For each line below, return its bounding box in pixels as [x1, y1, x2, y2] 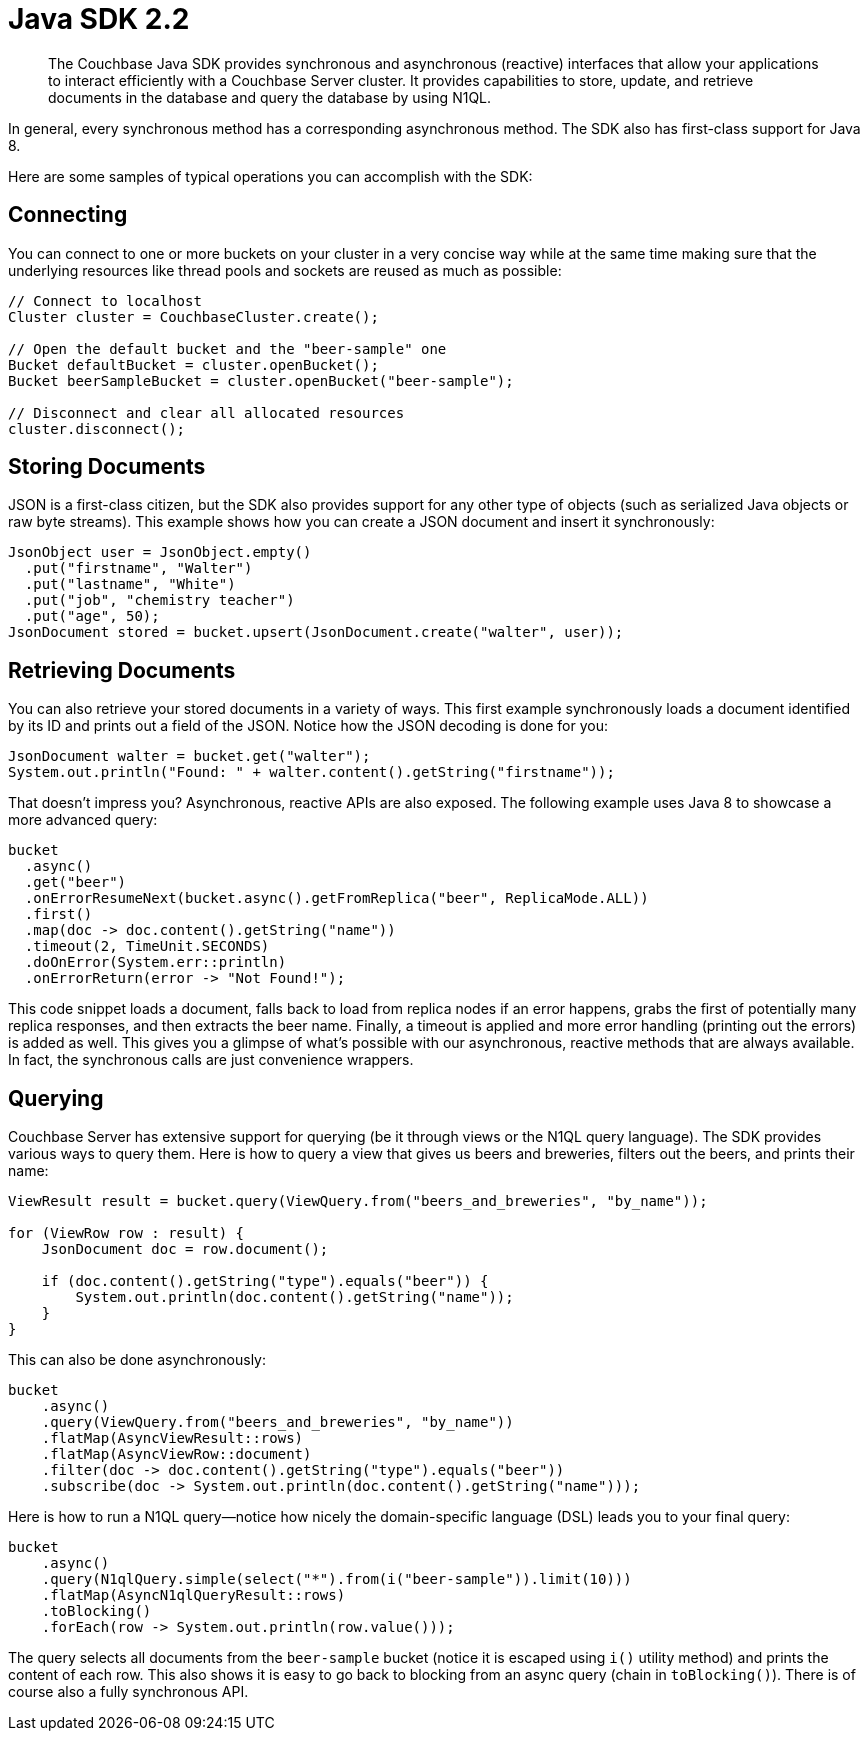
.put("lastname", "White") [24, 576, 236, 593]
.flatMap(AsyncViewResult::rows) [41, 1430, 304, 1447]
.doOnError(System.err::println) [24, 954, 287, 971]
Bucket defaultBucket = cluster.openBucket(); [8, 356, 379, 373]
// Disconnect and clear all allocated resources [8, 404, 405, 421]
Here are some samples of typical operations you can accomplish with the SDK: [8, 167, 533, 185]
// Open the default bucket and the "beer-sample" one [8, 340, 447, 357]
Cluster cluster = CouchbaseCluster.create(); [8, 308, 379, 325]
